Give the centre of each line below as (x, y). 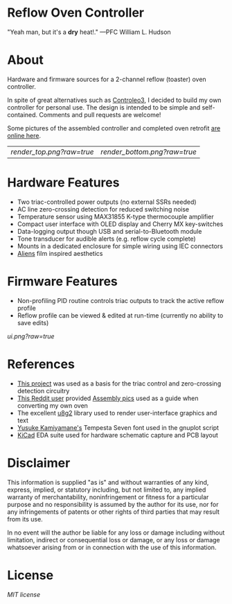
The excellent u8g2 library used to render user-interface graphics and (117, 413)
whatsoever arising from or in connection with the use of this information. (112, 547)
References (41, 364)
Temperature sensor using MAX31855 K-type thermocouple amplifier (115, 216)
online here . (24, 135)
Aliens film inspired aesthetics (60, 253)
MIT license (24, 594)
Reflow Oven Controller (75, 13)
